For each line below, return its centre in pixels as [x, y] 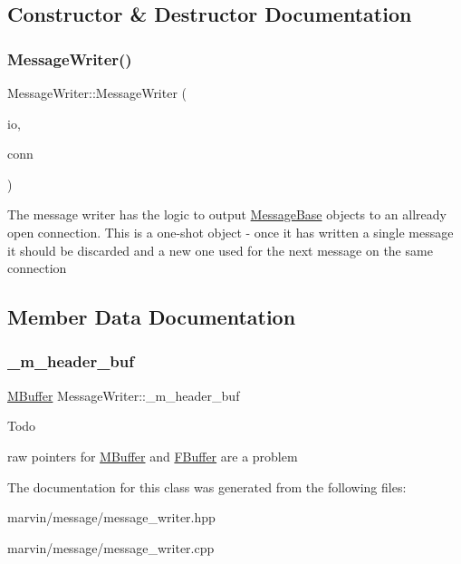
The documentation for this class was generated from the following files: [207, 486]
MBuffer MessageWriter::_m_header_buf [124, 395]
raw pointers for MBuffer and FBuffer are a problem [153, 456]
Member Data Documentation [152, 317]
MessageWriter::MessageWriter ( [97, 92]
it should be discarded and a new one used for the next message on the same [220, 250]
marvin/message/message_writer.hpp [111, 517]
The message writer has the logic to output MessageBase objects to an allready [227, 214]
